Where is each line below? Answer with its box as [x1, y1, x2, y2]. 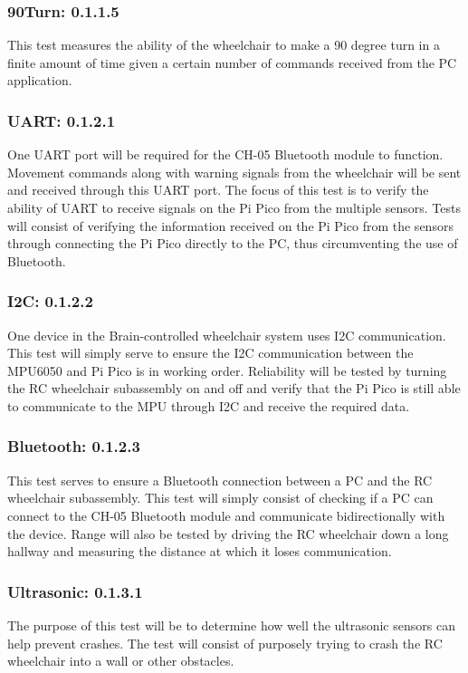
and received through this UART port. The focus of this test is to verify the [7, 180, 429, 199]
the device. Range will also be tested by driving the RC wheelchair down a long [7, 524, 449, 543]
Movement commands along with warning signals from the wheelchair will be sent [7, 162, 462, 181]
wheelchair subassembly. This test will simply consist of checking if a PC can [7, 488, 434, 507]
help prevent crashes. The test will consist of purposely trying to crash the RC [7, 633, 443, 652]
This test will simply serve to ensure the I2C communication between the [7, 343, 414, 362]
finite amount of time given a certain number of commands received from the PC [7, 53, 457, 72]
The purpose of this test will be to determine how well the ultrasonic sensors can [7, 615, 455, 634]
